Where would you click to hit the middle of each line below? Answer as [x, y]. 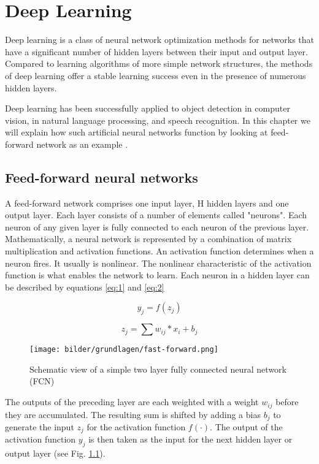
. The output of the [246, 426]
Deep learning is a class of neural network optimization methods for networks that [159, 40]
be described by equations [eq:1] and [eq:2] [85, 287]
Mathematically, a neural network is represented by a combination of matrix [148, 239]
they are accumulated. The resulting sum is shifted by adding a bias [133, 414]
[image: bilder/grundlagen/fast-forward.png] [124, 350]
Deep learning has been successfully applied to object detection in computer [148, 108]
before [287, 402]
